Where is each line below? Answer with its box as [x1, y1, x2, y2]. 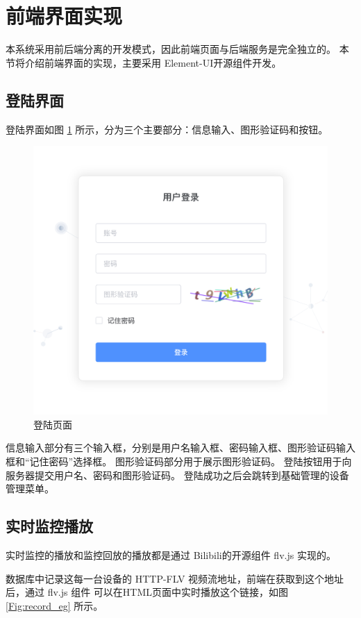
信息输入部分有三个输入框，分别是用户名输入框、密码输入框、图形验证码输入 [6, 440, 355, 455]
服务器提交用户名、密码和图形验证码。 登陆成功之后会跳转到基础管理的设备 [6, 467, 349, 482]
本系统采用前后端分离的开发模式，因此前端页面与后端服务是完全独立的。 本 [6, 42, 349, 56]
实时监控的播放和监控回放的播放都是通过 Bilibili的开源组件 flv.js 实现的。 [6, 548, 336, 562]
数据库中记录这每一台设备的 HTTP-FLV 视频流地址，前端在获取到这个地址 [6, 571, 344, 585]
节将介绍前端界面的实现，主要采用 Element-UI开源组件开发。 [6, 55, 282, 69]
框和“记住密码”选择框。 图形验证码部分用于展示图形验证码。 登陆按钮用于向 [6, 454, 352, 469]
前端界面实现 [6, 1, 123, 30]
